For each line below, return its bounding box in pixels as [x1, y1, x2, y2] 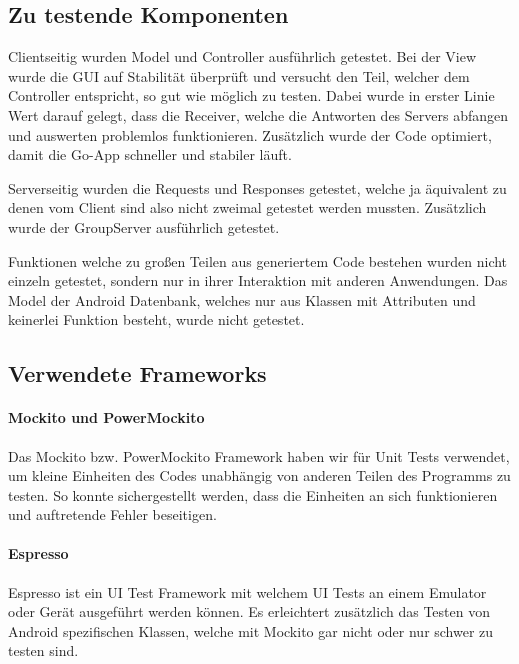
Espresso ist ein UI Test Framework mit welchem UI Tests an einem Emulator [8, 581, 487, 602]
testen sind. [8, 640, 79, 661]
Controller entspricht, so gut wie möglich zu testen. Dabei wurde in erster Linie [8, 85, 495, 106]
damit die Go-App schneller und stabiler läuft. [8, 144, 292, 165]
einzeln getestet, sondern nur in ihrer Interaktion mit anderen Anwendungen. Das [8, 270, 508, 291]
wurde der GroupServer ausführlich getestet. [8, 216, 280, 237]
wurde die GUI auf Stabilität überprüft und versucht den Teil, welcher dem [8, 65, 470, 86]
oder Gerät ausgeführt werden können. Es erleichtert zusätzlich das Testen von [8, 601, 490, 622]
